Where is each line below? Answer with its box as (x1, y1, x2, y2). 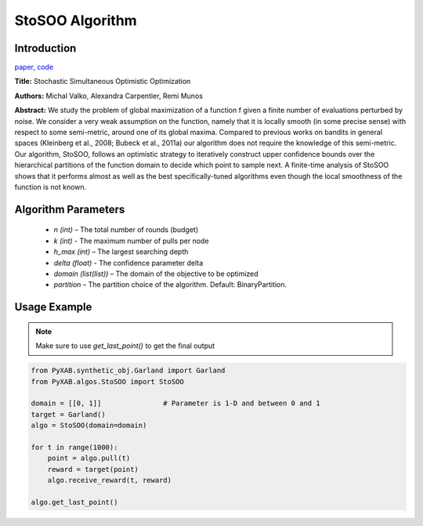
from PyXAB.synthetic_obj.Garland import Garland (31, 366, 226, 375)
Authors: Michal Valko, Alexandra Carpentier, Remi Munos (14, 91, 204, 100)
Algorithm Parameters (14, 202, 125, 216)
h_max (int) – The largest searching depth (53, 247, 189, 256)
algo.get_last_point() (31, 498, 118, 506)
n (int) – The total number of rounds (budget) (53, 225, 199, 234)
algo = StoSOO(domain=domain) (31, 421, 147, 430)
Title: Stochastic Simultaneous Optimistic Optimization (14, 77, 191, 86)
